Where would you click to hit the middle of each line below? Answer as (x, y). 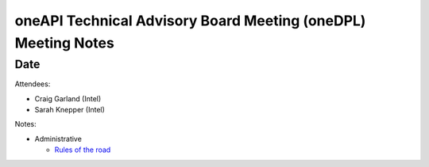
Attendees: (33, 84)
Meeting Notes (64, 43)
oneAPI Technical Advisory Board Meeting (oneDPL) (190, 21)
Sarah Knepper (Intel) (70, 109)
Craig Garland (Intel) (68, 98)
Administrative (58, 139)
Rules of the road (83, 150)
